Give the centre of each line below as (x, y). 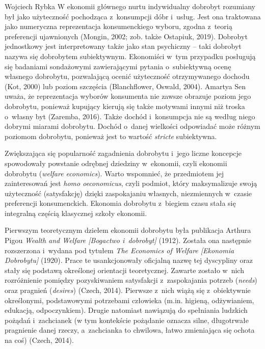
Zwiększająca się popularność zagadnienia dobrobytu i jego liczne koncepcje (123, 153)
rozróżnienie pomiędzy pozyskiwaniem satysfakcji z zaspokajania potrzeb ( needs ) (131, 280)
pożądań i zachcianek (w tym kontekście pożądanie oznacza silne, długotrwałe (127, 320)
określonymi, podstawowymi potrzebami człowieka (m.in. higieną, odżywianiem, (129, 300)
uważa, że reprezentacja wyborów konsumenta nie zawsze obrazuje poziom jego (128, 96)
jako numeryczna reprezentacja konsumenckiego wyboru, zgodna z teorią (118, 26)
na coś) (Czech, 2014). (39, 340)
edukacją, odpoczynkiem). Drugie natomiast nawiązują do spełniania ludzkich (126, 310)
